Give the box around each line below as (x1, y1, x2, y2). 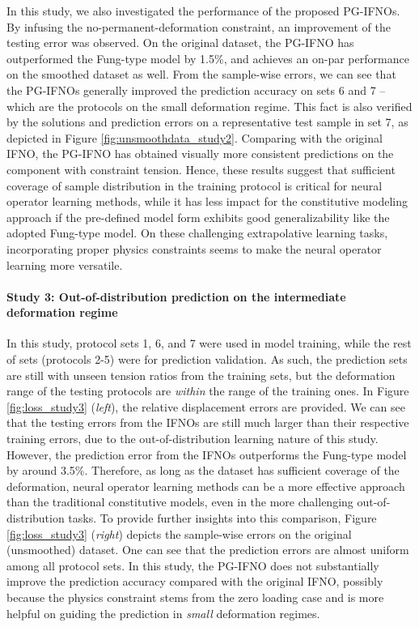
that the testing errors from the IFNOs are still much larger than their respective (6, 414, 409, 431)
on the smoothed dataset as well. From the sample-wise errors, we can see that (6, 66, 396, 83)
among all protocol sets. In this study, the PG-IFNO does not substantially (6, 557, 379, 574)
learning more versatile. (6, 256, 123, 273)
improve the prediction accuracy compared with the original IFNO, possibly (6, 573, 383, 590)
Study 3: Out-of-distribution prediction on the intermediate (6, 288, 346, 305)
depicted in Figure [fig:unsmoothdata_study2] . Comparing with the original (6, 129, 383, 146)
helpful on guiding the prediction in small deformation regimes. (6, 604, 320, 621)
